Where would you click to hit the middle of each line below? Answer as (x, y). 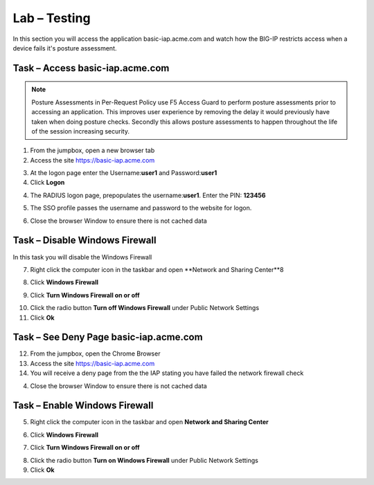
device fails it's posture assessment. (65, 48)
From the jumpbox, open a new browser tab (92, 150)
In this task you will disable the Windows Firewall (82, 257)
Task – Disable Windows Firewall (84, 240)
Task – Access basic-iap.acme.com (91, 68)
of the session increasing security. (80, 131)
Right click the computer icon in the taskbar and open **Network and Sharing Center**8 (157, 269)
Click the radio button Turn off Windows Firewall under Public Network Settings (145, 308)
